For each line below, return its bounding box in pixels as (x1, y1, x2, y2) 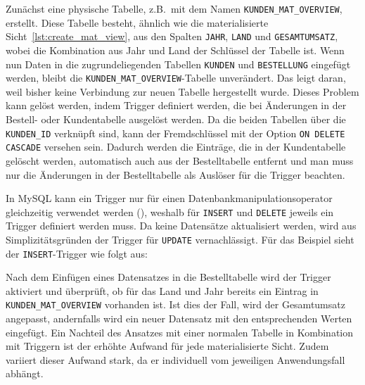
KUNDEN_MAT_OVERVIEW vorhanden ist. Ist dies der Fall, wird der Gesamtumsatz (6, 297, 345, 312)
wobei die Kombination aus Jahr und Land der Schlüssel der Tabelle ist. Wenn (6, 42, 345, 57)
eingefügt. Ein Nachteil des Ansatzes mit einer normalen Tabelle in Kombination (6, 324, 354, 339)
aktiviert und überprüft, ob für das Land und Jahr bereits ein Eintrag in (6, 283, 319, 298)
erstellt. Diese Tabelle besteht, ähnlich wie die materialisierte (6, 15, 269, 30)
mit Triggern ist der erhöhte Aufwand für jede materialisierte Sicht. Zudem (6, 339, 329, 353)
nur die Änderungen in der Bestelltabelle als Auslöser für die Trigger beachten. (6, 167, 345, 182)
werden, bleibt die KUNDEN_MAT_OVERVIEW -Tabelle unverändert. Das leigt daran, (6, 70, 346, 85)
